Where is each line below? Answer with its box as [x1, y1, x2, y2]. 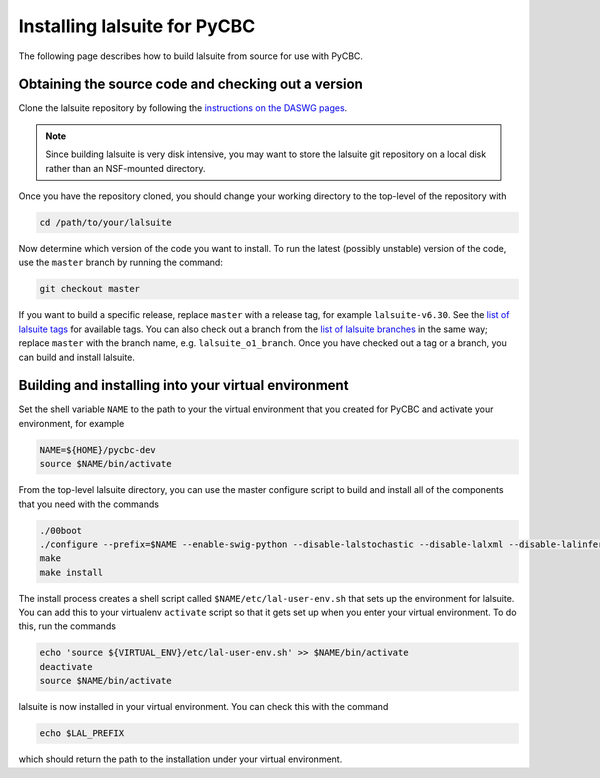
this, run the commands [18, 620, 117, 632]
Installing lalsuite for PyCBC [18, 15, 256, 37]
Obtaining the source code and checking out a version [18, 76, 364, 93]
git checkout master [39, 283, 140, 295]
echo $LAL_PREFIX [39, 728, 125, 739]
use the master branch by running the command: [18, 256, 224, 269]
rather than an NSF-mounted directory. [45, 162, 206, 174]
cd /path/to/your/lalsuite [39, 217, 172, 228]
